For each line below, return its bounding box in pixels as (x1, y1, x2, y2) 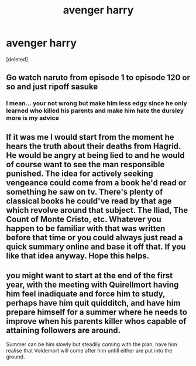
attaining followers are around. (6, 326, 121, 336)
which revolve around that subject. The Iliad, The (6, 205, 188, 215)
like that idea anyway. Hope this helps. (6, 251, 150, 261)
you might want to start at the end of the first (6, 271, 173, 281)
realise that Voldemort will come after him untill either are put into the (6, 347, 173, 354)
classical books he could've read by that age (6, 196, 172, 206)
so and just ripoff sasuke (6, 82, 98, 92)
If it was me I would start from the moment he (6, 132, 174, 142)
